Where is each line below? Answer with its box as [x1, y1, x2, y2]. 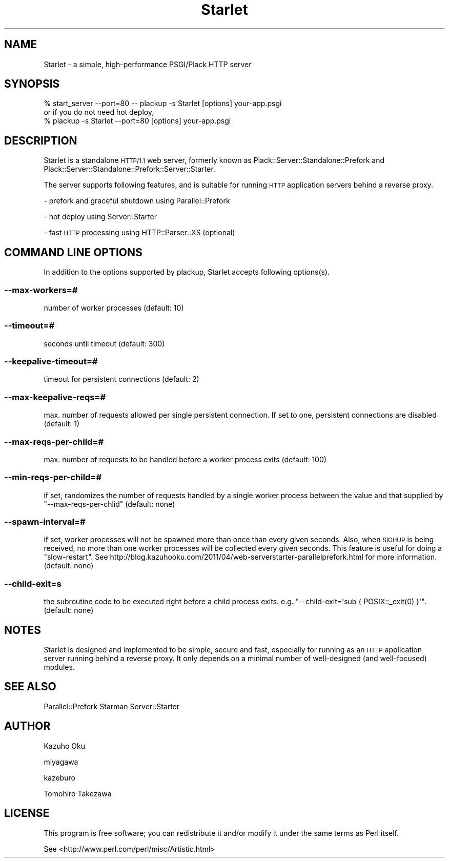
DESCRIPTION [4, 134, 77, 147]
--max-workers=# [4, 284, 78, 295]
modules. [44, 662, 75, 671]
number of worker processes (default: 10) [44, 303, 184, 312]
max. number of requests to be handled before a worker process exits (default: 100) [44, 455, 326, 464]
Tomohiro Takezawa [44, 789, 112, 798]
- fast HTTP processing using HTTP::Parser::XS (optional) [44, 228, 235, 237]
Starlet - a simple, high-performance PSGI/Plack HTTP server [44, 59, 252, 69]
